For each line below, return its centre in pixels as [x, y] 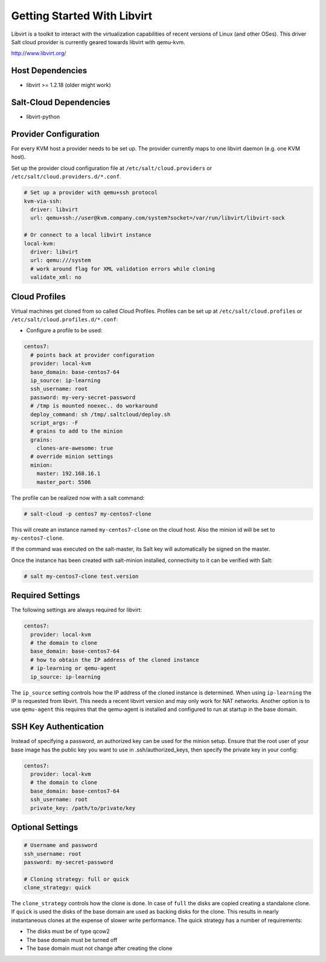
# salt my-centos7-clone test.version [81, 576]
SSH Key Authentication [57, 727]
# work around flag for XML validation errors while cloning [123, 269]
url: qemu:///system [61, 260]
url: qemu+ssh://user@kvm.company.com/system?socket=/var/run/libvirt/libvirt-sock [158, 218]
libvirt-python [43, 117]
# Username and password [61, 845]
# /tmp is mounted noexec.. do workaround [94, 406]
